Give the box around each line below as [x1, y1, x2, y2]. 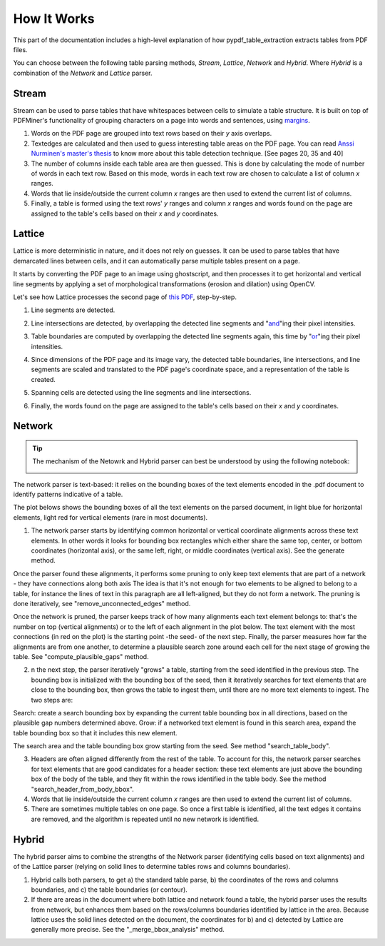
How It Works [13, 11, 95, 26]
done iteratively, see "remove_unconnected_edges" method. [13, 600, 191, 608]
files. [13, 45, 28, 54]
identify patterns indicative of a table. [13, 490, 123, 499]
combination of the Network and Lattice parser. [13, 69, 153, 77]
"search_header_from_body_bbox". [31, 785, 135, 793]
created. [31, 375, 56, 383]
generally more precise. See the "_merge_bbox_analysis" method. [31, 925, 225, 934]
